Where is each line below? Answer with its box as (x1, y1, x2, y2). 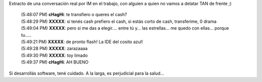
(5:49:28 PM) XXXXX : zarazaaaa (21, 46, 88, 51)
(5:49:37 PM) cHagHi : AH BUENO (21, 59, 89, 65)
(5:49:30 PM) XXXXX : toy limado (21, 52, 88, 58)
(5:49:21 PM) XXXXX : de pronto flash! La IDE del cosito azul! (21, 39, 143, 45)
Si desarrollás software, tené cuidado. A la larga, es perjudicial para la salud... (9, 70, 164, 76)
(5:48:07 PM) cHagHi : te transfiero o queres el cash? (21, 12, 127, 17)
